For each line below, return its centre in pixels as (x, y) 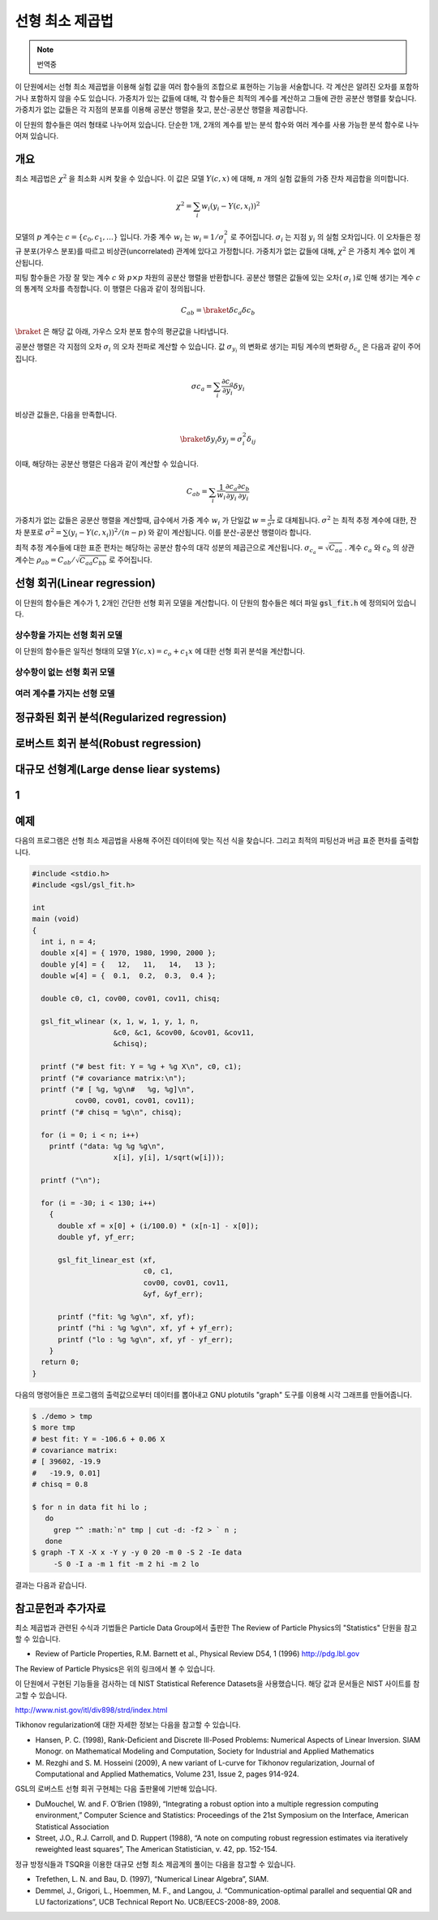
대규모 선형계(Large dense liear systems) (118, 770)
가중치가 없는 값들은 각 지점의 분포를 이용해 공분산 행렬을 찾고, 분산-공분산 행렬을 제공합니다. (161, 110)
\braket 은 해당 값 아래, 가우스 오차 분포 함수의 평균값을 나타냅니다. (122, 331)
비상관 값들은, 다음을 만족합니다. (66, 414)
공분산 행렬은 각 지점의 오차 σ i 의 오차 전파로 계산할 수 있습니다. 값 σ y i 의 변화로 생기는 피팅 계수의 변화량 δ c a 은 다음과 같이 (210, 348)
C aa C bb (93, 561)
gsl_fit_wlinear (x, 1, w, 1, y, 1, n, (120, 1021)
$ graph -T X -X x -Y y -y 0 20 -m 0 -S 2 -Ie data (137, 1552)
